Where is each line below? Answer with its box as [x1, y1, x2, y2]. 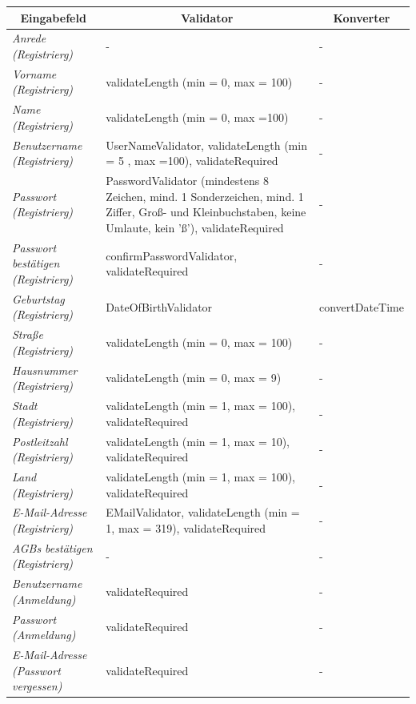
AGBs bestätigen [12, 539, 93, 556]
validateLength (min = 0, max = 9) [106, 369, 282, 386]
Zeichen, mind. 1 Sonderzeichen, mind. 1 [106, 187, 304, 204]
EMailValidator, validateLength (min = [106, 504, 300, 521]
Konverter [333, 9, 390, 26]
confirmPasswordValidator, [106, 247, 238, 263]
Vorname [12, 65, 57, 82]
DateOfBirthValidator [106, 298, 213, 315]
